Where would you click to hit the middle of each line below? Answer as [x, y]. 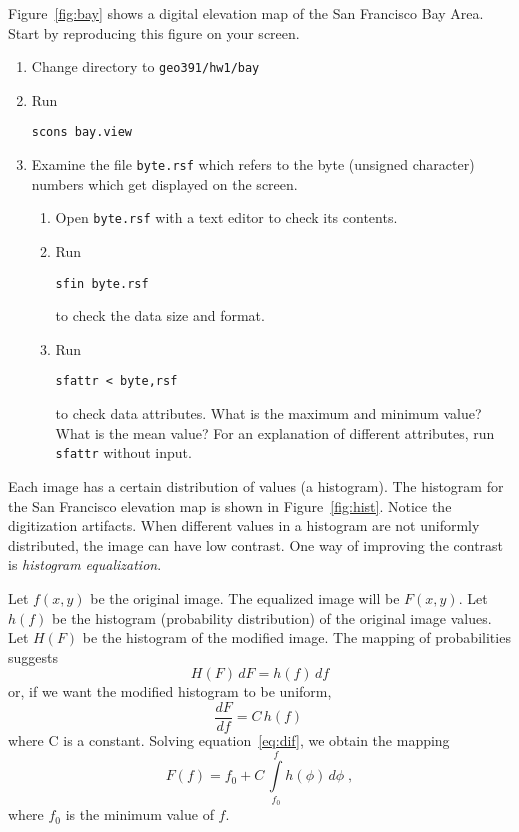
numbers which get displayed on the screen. [164, 183]
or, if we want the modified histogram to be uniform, [170, 691]
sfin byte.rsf [102, 283]
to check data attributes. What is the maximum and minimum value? [268, 413]
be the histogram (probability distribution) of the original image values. [272, 617]
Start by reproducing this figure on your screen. [154, 32]
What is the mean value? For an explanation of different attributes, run [275, 432]
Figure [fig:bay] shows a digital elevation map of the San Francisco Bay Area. [246, 13]
